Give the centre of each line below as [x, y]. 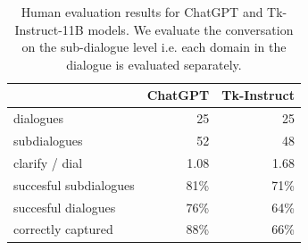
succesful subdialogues [74, 184]
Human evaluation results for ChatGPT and [142, 12]
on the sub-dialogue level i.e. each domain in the [154, 47]
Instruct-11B [49, 29]
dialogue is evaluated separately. [154, 64]
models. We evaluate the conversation [191, 29]
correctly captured [63, 229]
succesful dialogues [65, 207]
